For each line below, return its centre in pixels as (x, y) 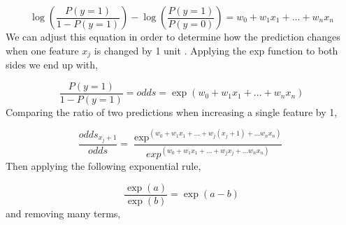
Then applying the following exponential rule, (103, 166)
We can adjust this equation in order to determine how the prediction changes (173, 36)
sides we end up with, (52, 65)
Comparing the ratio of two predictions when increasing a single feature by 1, (172, 111)
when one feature (42, 50)
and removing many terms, (63, 213)
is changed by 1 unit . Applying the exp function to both (216, 50)
